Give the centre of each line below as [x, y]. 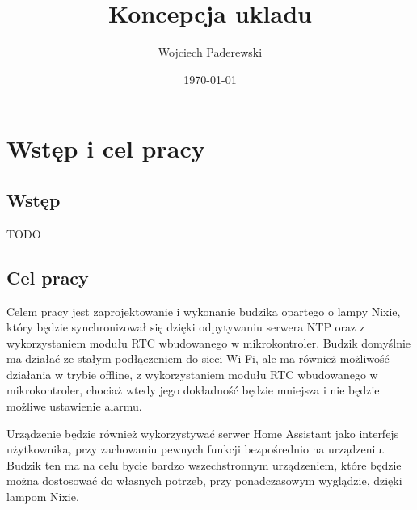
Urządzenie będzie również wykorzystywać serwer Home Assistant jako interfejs [203, 433]
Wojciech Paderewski [210, 52]
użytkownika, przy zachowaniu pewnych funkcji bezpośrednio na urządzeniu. [196, 449]
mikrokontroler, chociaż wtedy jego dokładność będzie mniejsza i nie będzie [193, 390]
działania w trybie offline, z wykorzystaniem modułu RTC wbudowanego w [192, 374]
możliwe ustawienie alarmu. [74, 406]
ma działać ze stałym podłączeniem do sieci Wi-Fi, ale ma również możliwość [198, 358]
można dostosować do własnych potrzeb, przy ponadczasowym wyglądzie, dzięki [204, 480]
